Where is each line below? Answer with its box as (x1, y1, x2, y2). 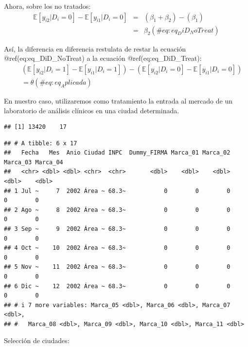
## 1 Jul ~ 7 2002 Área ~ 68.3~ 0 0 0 (4, 187, 230, 194)
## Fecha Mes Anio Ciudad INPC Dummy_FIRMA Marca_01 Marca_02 (4, 149, 230, 156)
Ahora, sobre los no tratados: (4, 1, 91, 11)
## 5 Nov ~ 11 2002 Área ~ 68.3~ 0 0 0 (4, 263, 230, 271)
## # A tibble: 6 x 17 (4, 139, 77, 147)
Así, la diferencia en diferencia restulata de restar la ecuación (4, 43, 186, 53)
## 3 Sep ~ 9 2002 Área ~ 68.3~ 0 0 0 (4, 226, 230, 233)
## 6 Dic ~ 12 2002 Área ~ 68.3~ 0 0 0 (4, 282, 230, 290)
